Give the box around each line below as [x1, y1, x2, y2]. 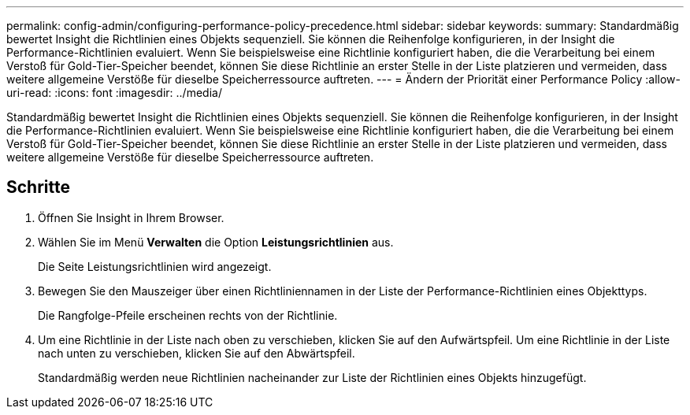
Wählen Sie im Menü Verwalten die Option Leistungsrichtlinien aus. [38, 235, 394, 249]
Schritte [6, 177, 70, 198]
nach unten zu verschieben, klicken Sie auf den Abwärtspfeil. [38, 346, 355, 360]
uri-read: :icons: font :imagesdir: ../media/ [6, 86, 222, 99]
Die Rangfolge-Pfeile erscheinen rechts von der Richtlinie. [38, 308, 338, 322]
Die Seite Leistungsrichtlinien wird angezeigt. [38, 259, 272, 273]
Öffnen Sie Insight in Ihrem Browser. [38, 210, 224, 224]
